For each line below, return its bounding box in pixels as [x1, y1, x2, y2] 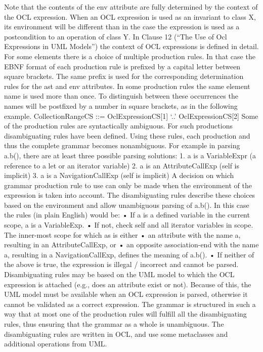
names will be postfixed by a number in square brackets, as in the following [4, 100, 238, 111]
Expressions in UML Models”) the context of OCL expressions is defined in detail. [4, 41, 259, 52]
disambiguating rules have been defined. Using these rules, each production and [4, 130, 250, 141]
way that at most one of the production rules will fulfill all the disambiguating [4, 309, 247, 319]
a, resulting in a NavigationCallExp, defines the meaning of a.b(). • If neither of [4, 249, 254, 259]
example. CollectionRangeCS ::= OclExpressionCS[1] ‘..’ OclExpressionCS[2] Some [4, 110, 258, 121]
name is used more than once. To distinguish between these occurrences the [4, 91, 238, 101]
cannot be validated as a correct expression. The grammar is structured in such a [4, 298, 256, 309]
